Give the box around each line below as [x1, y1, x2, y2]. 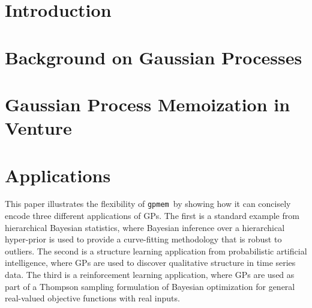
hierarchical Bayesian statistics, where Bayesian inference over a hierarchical [5, 221, 285, 233]
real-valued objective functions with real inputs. [5, 292, 180, 304]
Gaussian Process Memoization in [5, 91, 290, 116]
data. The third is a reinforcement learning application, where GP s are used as [5, 268, 295, 281]
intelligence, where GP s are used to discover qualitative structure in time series [5, 256, 296, 269]
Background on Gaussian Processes [5, 45, 302, 69]
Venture [5, 115, 72, 140]
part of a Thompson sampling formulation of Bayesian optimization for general [5, 280, 295, 292]
